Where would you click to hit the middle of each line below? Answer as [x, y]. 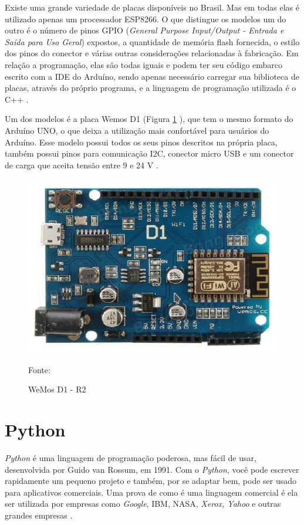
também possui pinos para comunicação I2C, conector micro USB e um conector [149, 153]
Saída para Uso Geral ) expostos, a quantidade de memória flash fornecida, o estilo [152, 41]
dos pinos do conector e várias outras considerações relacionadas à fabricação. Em [152, 53]
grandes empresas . [39, 515]
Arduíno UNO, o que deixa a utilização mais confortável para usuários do [137, 130]
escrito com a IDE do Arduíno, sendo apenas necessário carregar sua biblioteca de [152, 76]
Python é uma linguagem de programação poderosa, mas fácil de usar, [131, 457]
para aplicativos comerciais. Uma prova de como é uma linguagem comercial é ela [151, 492]
